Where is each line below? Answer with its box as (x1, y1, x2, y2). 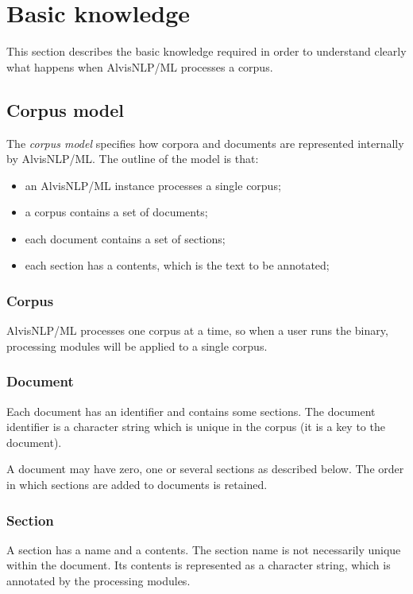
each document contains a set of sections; (25, 230, 226, 247)
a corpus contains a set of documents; (25, 204, 208, 220)
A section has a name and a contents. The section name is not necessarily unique (6, 541, 401, 557)
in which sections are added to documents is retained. (6, 476, 268, 493)
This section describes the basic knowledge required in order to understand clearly (6, 43, 407, 60)
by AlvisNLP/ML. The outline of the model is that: (6, 150, 259, 167)
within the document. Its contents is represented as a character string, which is (6, 557, 391, 573)
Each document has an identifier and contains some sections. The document (6, 402, 376, 419)
